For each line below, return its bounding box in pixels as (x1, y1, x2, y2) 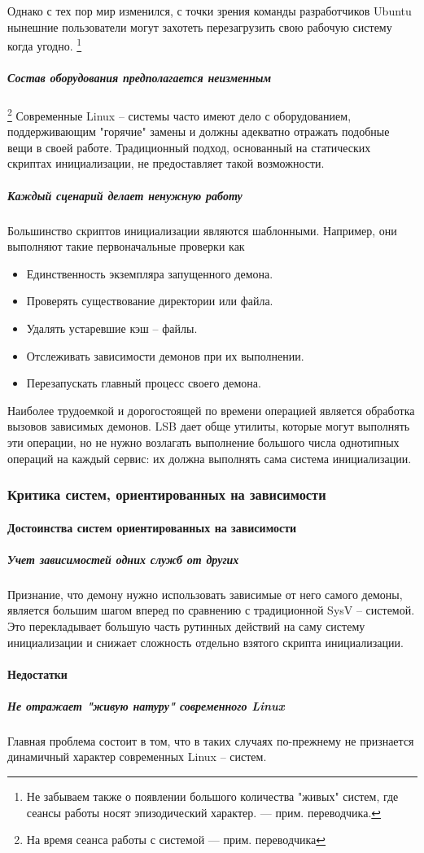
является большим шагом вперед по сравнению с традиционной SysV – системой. (7, 601, 415, 619)
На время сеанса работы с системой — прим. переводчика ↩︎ (26, 831, 326, 848)
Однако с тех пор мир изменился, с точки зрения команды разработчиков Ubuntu (7, 2, 412, 19)
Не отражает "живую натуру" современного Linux (7, 697, 285, 714)
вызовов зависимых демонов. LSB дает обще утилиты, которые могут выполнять (7, 418, 410, 435)
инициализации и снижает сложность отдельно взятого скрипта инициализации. (7, 633, 404, 650)
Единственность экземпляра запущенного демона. (26, 265, 273, 282)
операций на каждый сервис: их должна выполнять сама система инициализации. (7, 449, 412, 466)
